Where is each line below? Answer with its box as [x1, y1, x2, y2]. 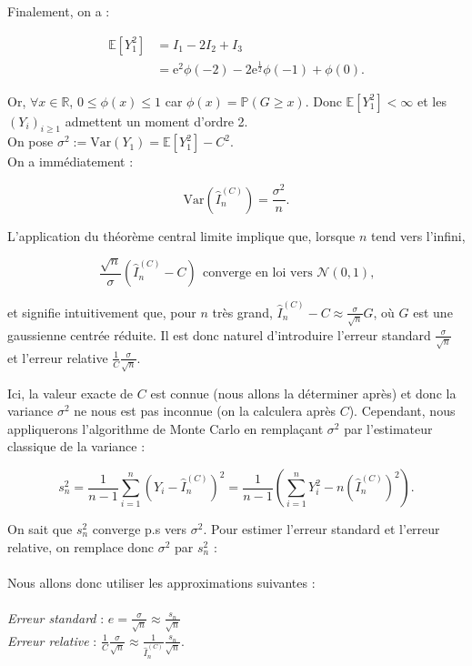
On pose [7, 132, 54, 151]
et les [417, 91, 447, 110]
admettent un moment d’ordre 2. [65, 111, 248, 130]
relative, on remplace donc [7, 537, 155, 556]
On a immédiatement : [7, 152, 134, 171]
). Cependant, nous [348, 401, 456, 420]
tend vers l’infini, [371, 226, 466, 245]
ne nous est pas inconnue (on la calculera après [74, 401, 336, 420]
